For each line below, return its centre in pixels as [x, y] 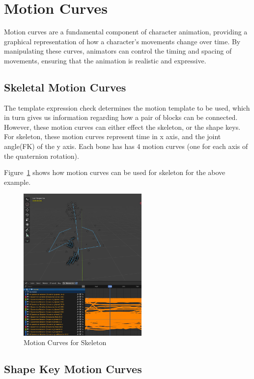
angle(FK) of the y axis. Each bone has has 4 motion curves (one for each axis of [126, 146]
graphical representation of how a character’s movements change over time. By [122, 41]
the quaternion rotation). [42, 156]
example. [17, 182]
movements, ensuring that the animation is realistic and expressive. [105, 60]
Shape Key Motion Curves [73, 369]
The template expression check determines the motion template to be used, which [127, 107]
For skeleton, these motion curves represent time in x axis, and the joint [113, 136]
